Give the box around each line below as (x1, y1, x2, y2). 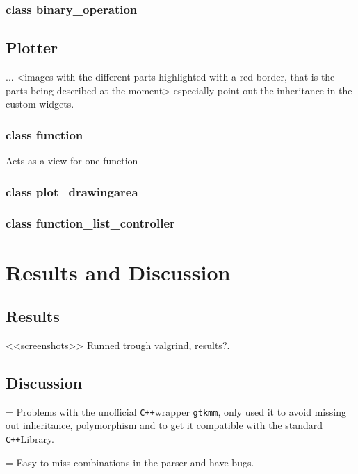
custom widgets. (6, 96, 74, 111)
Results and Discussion (6, 257, 231, 286)
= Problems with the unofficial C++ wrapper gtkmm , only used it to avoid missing (6, 404, 346, 418)
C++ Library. (6, 431, 55, 446)
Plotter (6, 37, 58, 58)
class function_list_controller (6, 214, 175, 232)
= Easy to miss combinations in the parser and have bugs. (6, 455, 254, 469)
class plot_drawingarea (6, 183, 138, 200)
